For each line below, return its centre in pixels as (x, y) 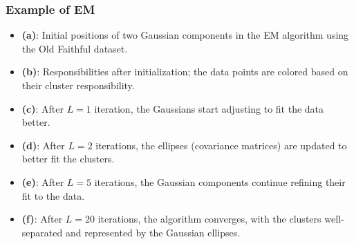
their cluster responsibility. (78, 85)
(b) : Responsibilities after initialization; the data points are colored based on (185, 72)
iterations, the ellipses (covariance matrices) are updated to (221, 145)
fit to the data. (53, 195)
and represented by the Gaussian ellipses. (153, 232)
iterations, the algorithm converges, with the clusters (209, 219)
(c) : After (43, 108)
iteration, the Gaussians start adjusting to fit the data (209, 108)
